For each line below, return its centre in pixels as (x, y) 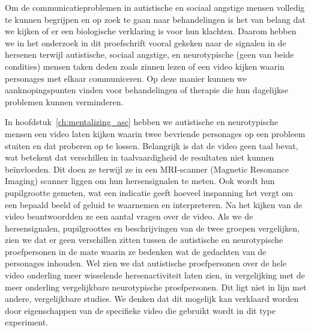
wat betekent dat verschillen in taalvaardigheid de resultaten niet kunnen (140, 157)
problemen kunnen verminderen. (64, 101)
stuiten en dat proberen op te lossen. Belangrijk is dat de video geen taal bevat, (152, 145)
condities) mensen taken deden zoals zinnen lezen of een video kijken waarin (145, 66)
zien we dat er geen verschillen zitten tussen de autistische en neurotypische (144, 240)
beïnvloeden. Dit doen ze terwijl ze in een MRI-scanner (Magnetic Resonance (147, 169)
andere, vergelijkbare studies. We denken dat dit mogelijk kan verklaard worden (152, 299)
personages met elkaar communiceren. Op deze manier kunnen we (126, 78)
